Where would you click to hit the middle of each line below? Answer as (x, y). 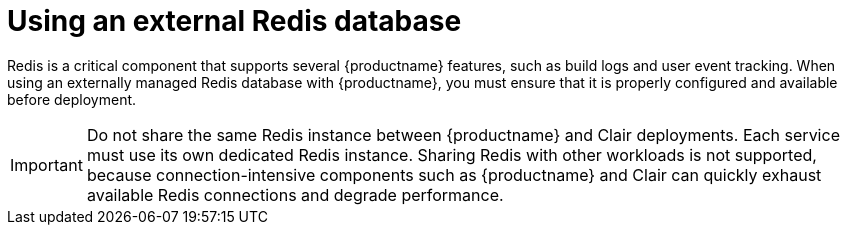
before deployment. (72, 99)
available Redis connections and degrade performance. (295, 194)
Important (46, 164)
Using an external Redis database (234, 21)
